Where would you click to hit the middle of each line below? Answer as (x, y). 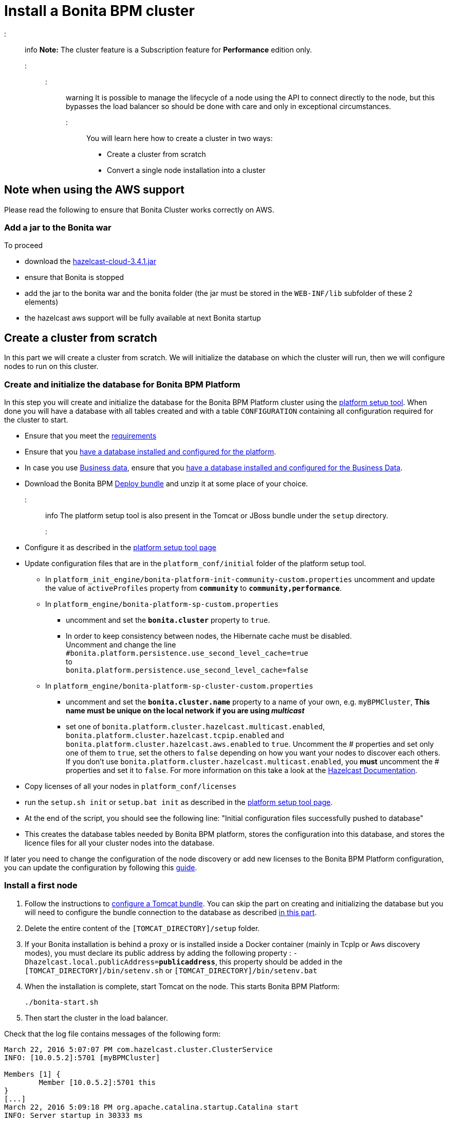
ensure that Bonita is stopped (74, 277)
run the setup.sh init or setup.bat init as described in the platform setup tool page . (179, 802)
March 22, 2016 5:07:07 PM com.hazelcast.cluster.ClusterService (138, 1049)
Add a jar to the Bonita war (58, 227)
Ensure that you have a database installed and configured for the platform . (151, 451)
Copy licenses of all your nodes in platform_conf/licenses (131, 786)
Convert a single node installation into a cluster (186, 170)
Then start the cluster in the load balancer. (96, 1018)
